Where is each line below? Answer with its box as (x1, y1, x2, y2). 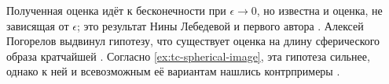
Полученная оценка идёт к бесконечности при (6, 2, 226, 18)
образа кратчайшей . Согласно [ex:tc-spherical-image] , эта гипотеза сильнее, (6, 47, 370, 64)
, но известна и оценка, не (256, 2, 383, 18)
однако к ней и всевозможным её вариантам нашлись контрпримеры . (6, 63, 340, 79)
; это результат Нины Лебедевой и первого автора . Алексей (76, 17, 364, 33)
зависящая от (6, 17, 69, 33)
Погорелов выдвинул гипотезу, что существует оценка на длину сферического (6, 33, 380, 49)
